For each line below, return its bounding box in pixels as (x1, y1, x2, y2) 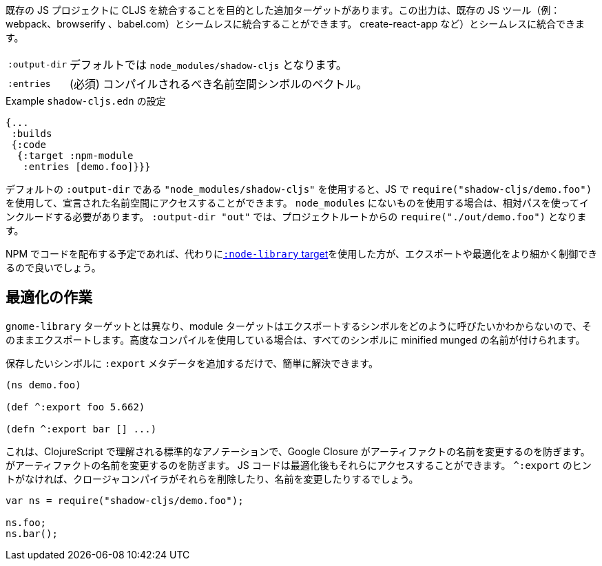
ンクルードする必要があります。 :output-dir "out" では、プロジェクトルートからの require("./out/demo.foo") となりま (6, 211, 587, 222)
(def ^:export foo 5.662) (6, 401, 145, 412)
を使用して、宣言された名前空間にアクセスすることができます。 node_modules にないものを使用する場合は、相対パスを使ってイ (6, 197, 590, 209)
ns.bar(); (6, 527, 58, 539)
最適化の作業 (6, 289, 92, 306)
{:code (11, 139, 47, 150)
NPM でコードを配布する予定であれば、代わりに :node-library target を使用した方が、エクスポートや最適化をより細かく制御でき (6, 248, 598, 260)
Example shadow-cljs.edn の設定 (6, 95, 166, 107)
